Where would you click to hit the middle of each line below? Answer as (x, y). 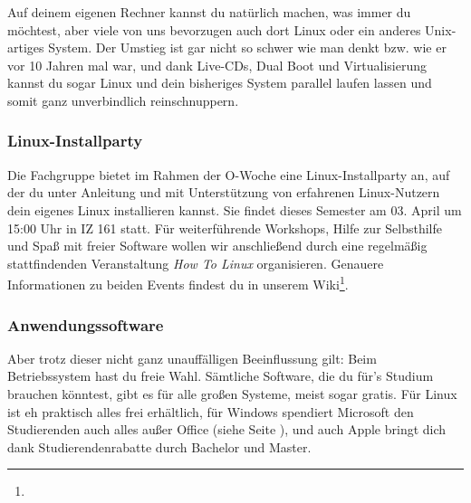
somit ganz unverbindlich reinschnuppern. (123, 100)
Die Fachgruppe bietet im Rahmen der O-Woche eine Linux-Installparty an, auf (229, 174)
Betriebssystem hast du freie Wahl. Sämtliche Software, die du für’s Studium (221, 376)
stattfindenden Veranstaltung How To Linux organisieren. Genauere (196, 263)
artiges (26, 47)
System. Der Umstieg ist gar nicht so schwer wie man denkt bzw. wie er (247, 47)
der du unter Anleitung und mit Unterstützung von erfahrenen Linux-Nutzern (224, 192)
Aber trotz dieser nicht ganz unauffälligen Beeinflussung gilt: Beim (192, 358)
